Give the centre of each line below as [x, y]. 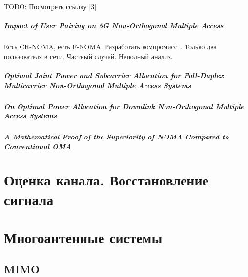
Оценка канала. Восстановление [106, 180]
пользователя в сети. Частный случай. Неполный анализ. [88, 56]
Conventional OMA [38, 146]
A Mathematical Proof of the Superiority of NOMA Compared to [116, 137]
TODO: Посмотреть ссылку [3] [50, 6]
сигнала [29, 199]
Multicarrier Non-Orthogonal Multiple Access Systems [98, 85]
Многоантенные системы [83, 237]
